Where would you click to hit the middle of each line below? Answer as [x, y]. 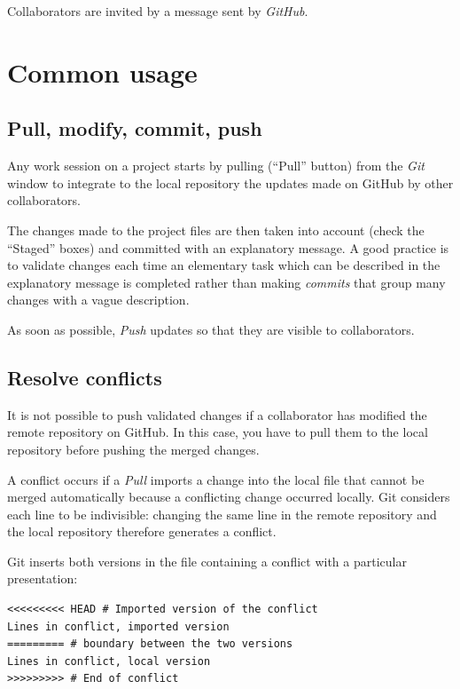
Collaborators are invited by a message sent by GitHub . [158, 11]
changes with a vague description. [98, 300]
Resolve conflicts [85, 377]
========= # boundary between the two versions [150, 644]
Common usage [102, 71]
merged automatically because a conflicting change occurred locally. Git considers [229, 497]
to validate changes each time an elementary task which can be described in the [224, 265]
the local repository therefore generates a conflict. [142, 531]
